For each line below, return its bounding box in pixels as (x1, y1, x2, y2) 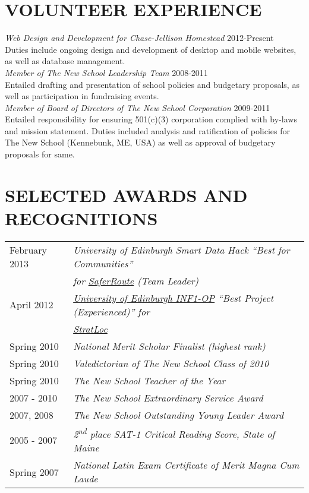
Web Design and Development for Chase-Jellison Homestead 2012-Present (5, 31, 274, 44)
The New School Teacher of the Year (73, 373, 226, 387)
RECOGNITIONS (5, 206, 158, 230)
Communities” (73, 256, 133, 270)
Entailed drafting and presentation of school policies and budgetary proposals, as (5, 78, 299, 90)
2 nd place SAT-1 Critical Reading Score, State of (73, 425, 275, 441)
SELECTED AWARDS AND (5, 182, 248, 207)
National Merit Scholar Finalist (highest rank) (73, 339, 266, 353)
